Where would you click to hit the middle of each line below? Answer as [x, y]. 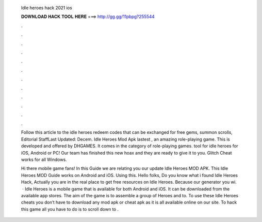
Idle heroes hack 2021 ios [47, 8]
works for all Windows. [44, 159]
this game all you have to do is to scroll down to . [70, 209]
